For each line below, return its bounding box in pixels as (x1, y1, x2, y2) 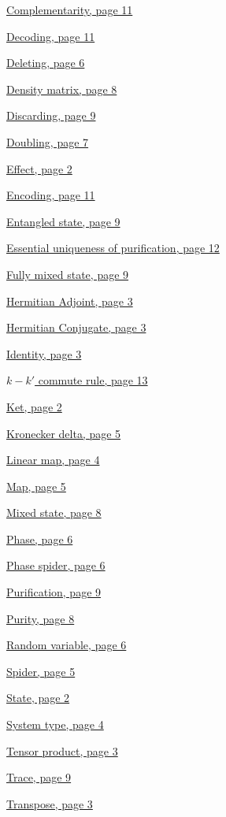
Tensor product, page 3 (6, 742, 118, 759)
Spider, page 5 (6, 663, 76, 679)
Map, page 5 (6, 477, 66, 494)
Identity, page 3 (6, 345, 82, 362)
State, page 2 (6, 689, 70, 706)
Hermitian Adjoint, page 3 (6, 292, 133, 309)
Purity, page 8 (6, 610, 75, 626)
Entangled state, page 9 (6, 213, 120, 229)
